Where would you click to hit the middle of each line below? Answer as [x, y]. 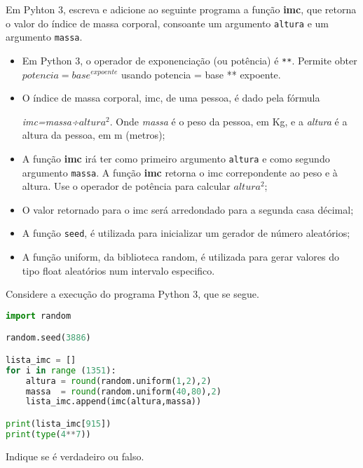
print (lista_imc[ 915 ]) [59, 424]
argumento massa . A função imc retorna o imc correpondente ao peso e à [180, 172]
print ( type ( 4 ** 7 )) [48, 434]
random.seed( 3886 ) [48, 338]
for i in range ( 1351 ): [61, 370]
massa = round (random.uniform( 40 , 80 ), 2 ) [123, 391]
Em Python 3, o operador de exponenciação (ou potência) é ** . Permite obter [190, 60]
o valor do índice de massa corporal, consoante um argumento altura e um [167, 23]
